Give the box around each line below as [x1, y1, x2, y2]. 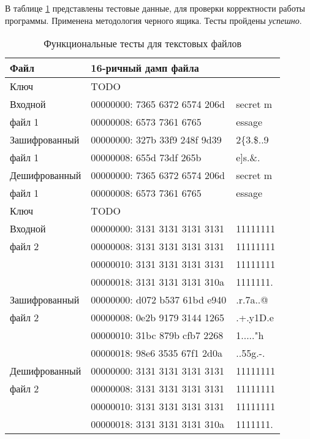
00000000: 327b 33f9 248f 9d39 [91, 132, 222, 147]
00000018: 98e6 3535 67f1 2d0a [91, 346, 223, 361]
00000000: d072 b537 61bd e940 [91, 292, 227, 307]
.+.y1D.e [236, 310, 274, 325]
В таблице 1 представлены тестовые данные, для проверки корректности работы [5, 2, 305, 14]
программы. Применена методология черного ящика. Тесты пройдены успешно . [5, 13, 302, 26]
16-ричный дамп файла [91, 61, 199, 75]
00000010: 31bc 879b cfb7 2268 [91, 328, 224, 343]
